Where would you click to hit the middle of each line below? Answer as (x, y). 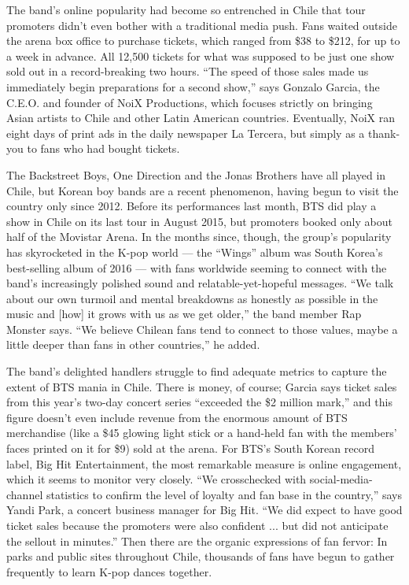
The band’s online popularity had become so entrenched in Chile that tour (186, 9)
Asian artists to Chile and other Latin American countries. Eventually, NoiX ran (201, 118)
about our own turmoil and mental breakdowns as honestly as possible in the (192, 298)
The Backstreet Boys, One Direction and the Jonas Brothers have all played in (196, 174)
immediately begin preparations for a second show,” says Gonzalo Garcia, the (193, 86)
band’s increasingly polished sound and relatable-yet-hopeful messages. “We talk (200, 283)
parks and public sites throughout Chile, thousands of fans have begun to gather (201, 556)
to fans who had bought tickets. (103, 148)
